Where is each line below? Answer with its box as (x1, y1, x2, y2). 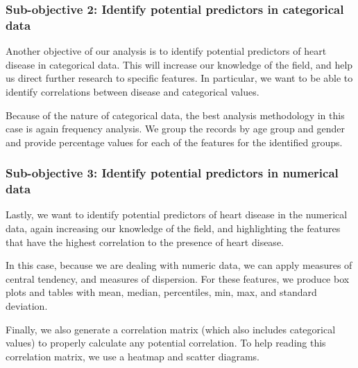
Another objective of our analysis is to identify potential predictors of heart (6, 44, 327, 58)
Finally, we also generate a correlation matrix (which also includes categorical (6, 322, 336, 336)
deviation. (6, 299, 48, 313)
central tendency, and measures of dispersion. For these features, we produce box (6, 271, 350, 286)
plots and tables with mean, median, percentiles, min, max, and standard (6, 285, 317, 299)
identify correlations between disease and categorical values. (6, 84, 259, 98)
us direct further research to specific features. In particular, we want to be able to (6, 71, 353, 85)
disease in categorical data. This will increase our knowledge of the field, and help (6, 57, 353, 71)
